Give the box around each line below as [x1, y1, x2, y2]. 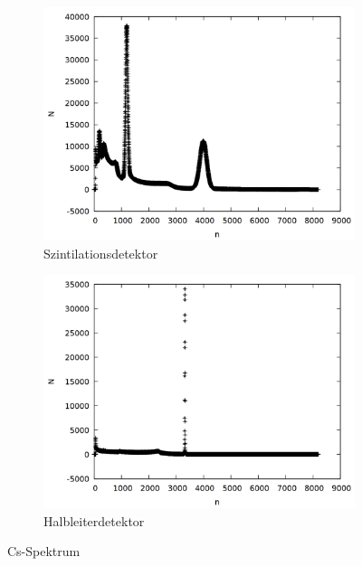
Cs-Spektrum [7, 542, 81, 561]
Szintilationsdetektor [43, 243, 158, 262]
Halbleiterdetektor [43, 511, 145, 530]
